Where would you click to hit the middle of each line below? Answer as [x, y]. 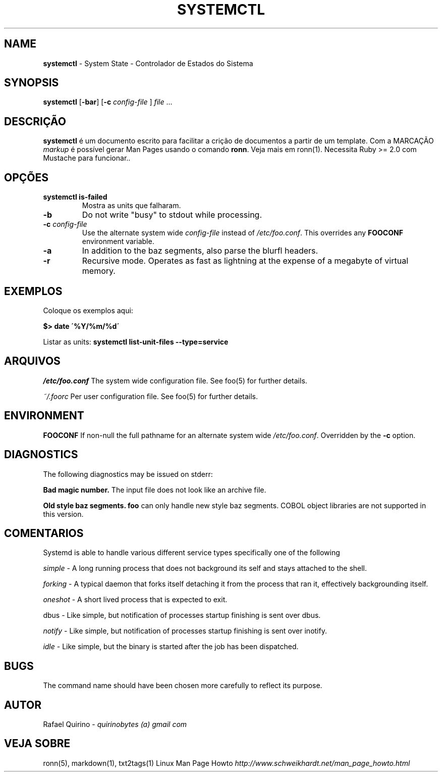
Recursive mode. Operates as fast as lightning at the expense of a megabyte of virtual [245, 261]
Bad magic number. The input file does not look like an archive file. [155, 490]
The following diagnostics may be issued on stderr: [128, 474]
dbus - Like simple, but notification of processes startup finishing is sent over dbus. [182, 615]
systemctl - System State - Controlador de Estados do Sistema [148, 63]
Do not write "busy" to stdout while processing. [172, 215]
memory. [99, 271]
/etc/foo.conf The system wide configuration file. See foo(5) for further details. [175, 380]
